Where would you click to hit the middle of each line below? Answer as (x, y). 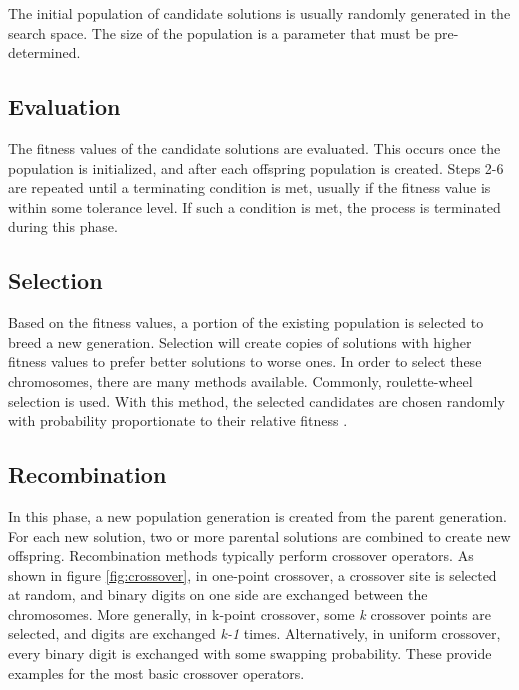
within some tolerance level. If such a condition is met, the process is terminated (254, 206)
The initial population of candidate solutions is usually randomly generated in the (259, 13)
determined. (44, 52)
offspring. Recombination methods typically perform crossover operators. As (241, 555)
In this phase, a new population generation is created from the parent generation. (257, 515)
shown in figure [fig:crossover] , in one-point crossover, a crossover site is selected (252, 574)
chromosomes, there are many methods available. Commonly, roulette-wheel (240, 380)
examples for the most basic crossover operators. (156, 672)
